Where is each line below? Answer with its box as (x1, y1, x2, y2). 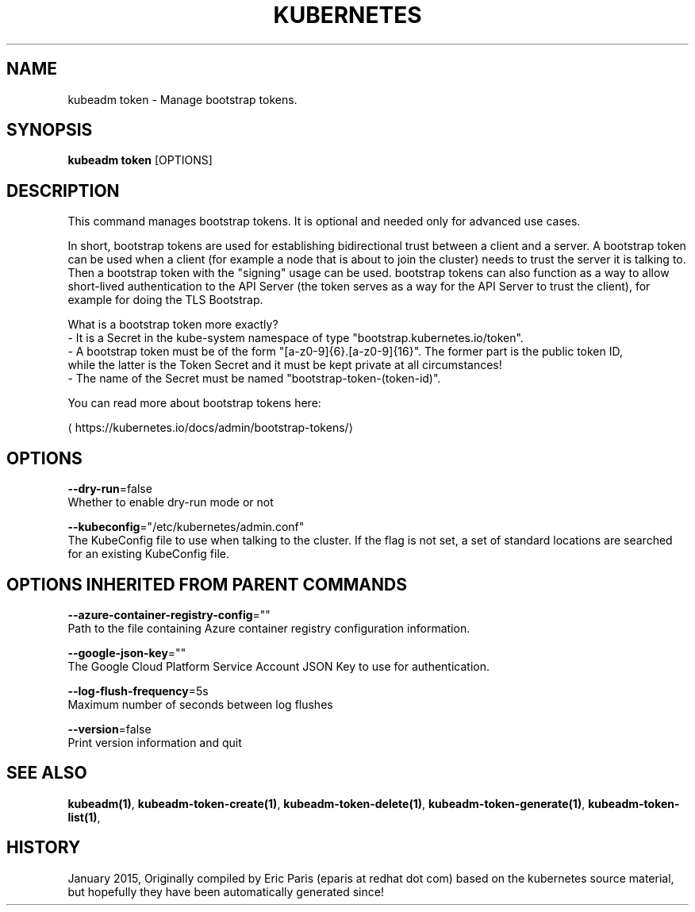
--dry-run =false (67, 482, 152, 496)
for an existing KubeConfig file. (67, 547, 229, 561)
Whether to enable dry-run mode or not (67, 495, 274, 510)
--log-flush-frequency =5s (67, 683, 209, 698)
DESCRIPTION (6, 180, 120, 201)
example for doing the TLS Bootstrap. (67, 293, 263, 307)
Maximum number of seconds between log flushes (67, 697, 333, 711)
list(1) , (67, 810, 101, 824)
